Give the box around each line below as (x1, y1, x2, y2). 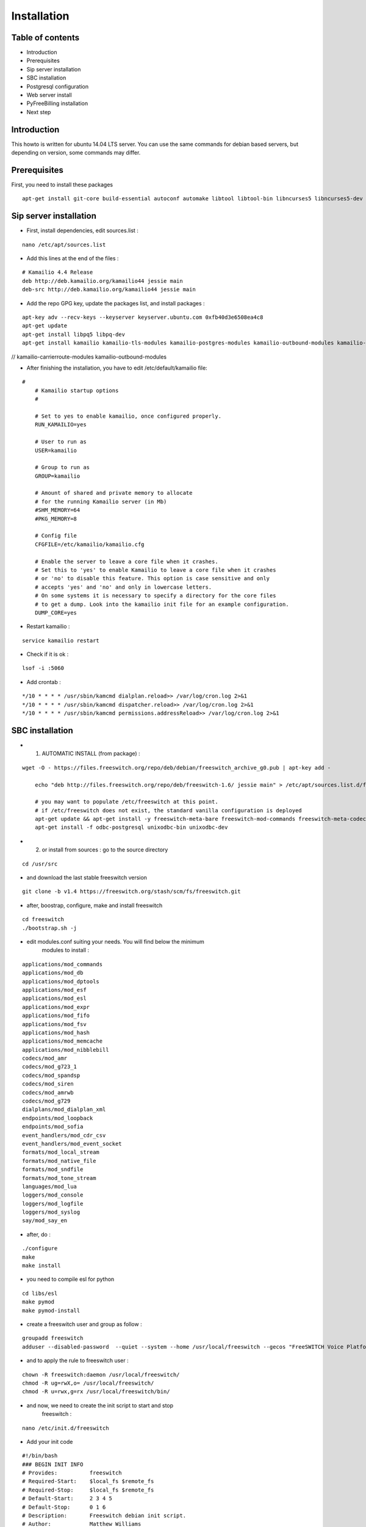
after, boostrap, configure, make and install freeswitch (26, 902, 163, 909)
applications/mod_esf (22, 986, 87, 993)
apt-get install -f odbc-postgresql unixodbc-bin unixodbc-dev (34, 824, 228, 831)
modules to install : (41, 947, 90, 954)
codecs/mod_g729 (22, 1098, 71, 1105)
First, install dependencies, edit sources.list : (26, 227, 138, 235)
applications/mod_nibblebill (22, 1046, 109, 1053)
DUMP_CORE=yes (34, 609, 77, 616)
